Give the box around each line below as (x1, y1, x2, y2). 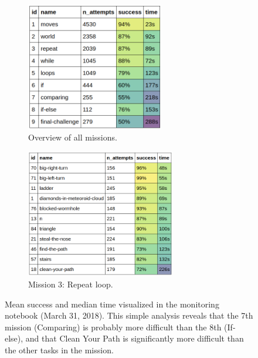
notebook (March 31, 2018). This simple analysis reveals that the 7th (5, 309, 253, 322)
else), (5, 332, 23, 344)
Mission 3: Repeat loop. (28, 278, 113, 290)
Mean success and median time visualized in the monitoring (5, 297, 219, 310)
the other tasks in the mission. (5, 344, 114, 356)
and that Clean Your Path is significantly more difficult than (25, 332, 244, 344)
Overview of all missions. (28, 131, 117, 143)
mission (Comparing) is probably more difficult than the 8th (5, 320, 222, 333)
